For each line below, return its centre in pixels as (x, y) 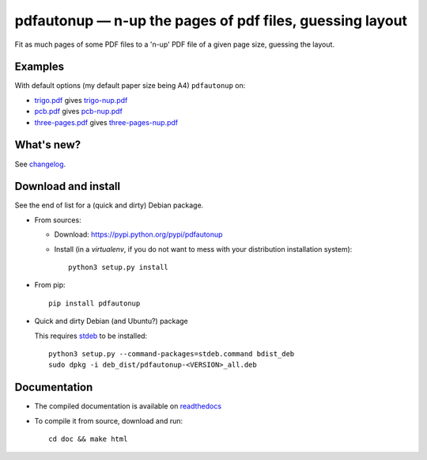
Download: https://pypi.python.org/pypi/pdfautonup (138, 234)
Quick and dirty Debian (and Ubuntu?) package (111, 321)
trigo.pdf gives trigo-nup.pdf (81, 100)
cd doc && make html (88, 439)
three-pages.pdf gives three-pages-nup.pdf (106, 122)
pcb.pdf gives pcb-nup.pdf (78, 112)
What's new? (48, 145)
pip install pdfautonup (94, 303)
